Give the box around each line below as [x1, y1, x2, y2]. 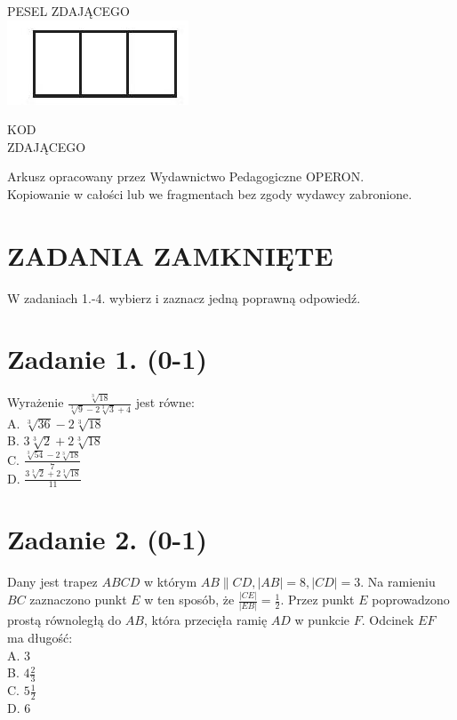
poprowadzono [372, 590, 450, 609]
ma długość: [7, 628, 73, 646]
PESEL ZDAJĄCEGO [7, 2, 130, 20]
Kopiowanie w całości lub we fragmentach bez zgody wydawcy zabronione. [7, 184, 413, 203]
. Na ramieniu [360, 572, 436, 591]
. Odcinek [361, 611, 414, 629]
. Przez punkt [280, 590, 355, 609]
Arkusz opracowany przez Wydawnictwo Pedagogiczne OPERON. [7, 167, 365, 186]
